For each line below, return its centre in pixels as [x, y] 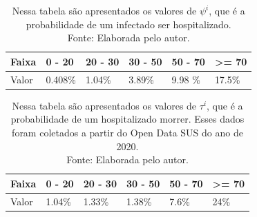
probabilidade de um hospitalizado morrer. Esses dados [127, 119]
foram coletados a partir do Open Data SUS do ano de [127, 132]
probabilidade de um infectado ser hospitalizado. [128, 24]
